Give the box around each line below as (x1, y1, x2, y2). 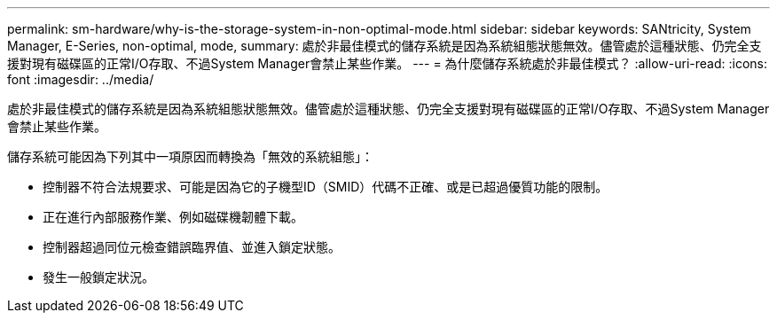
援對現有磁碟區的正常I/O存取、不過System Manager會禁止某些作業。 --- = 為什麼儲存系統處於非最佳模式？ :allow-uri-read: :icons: (7, 56, 768, 71)
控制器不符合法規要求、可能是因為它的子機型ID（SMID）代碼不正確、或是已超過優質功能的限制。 (43, 179, 608, 194)
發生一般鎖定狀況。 (43, 269, 154, 285)
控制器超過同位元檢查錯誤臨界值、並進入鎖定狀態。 (43, 239, 341, 254)
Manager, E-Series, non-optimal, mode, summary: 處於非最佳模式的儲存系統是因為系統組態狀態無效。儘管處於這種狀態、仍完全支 (7, 38, 762, 53)
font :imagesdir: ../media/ (7, 72, 154, 87)
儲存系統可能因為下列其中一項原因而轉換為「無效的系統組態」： (7, 149, 373, 164)
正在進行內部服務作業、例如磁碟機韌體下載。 (43, 209, 303, 224)
